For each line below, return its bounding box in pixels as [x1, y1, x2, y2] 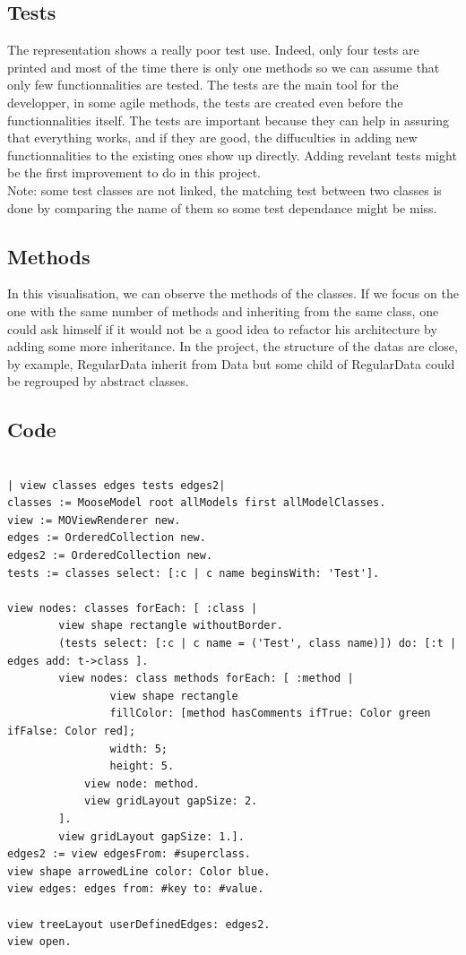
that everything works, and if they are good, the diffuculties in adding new [7, 128, 418, 147]
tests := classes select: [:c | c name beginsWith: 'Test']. [7, 566, 380, 580]
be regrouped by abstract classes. [7, 372, 189, 391]
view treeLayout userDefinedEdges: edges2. [7, 917, 271, 931]
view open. [7, 935, 72, 949]
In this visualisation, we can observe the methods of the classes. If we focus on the [7, 284, 459, 303]
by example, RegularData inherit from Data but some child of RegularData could [7, 354, 455, 373]
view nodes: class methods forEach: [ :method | [58, 672, 354, 685]
